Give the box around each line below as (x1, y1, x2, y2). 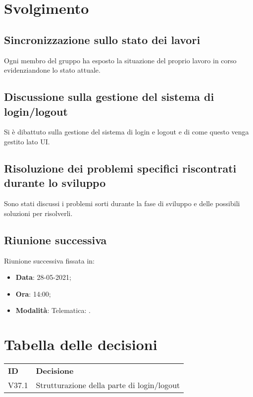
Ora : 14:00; (15, 288, 51, 299)
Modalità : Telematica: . (15, 305, 91, 315)
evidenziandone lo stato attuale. (4, 65, 101, 75)
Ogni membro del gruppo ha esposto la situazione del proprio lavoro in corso (4, 55, 237, 65)
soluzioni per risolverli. (4, 208, 73, 218)
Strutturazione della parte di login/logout (36, 379, 180, 391)
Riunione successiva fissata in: (4, 255, 95, 265)
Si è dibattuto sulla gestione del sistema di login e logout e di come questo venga (4, 127, 249, 137)
